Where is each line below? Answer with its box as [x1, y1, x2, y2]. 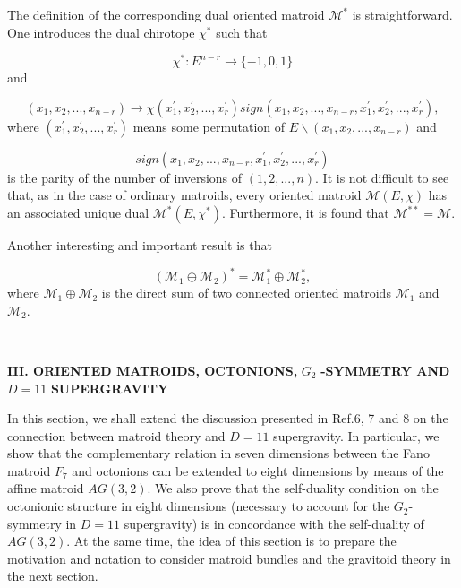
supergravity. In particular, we [273, 426, 440, 445]
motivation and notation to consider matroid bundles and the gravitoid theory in [7, 549, 451, 567]
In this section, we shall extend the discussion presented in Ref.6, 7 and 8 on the [7, 409, 448, 428]
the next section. [7, 566, 98, 585]
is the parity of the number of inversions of [7, 168, 243, 186]
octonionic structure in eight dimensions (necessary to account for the [7, 497, 390, 515]
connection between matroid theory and [7, 426, 226, 445]
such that [216, 22, 268, 41]
